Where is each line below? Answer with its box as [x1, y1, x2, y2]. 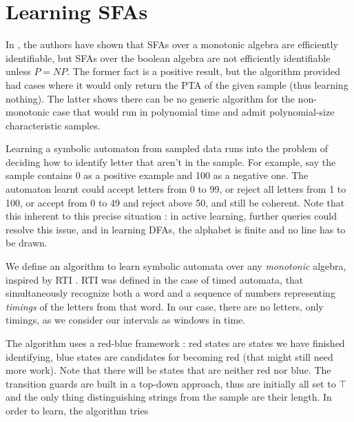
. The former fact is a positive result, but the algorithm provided [67, 64, 340, 78]
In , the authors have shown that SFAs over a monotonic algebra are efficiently [6, 37, 338, 52]
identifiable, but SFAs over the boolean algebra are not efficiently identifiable [6, 50, 331, 65]
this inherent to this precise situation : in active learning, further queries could [6, 209, 337, 223]
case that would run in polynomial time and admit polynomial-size [52, 105, 335, 119]
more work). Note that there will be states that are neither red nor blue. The [6, 363, 331, 377]
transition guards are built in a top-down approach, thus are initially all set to [6, 376, 336, 390]
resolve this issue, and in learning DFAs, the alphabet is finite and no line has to [6, 222, 346, 236]
